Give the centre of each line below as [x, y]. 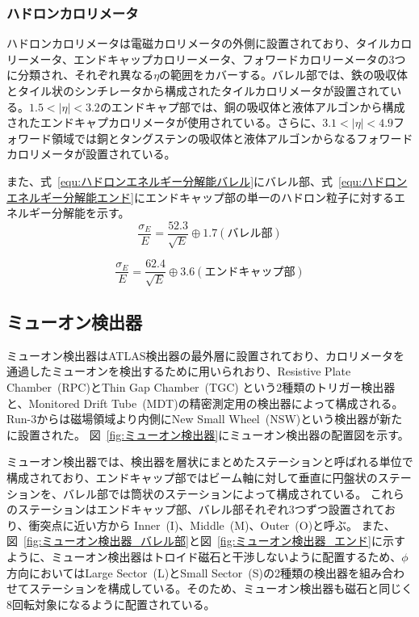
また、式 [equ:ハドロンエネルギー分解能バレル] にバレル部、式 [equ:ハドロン [207, 180]
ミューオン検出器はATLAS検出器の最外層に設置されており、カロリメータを [206, 355]
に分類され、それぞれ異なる [80, 75]
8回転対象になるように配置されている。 [111, 604]
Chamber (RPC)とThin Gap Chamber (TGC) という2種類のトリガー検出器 [201, 387]
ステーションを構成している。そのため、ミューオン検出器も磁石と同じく [221, 588]
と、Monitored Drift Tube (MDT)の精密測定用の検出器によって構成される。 [205, 403]
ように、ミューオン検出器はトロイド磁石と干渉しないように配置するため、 [204, 556]
